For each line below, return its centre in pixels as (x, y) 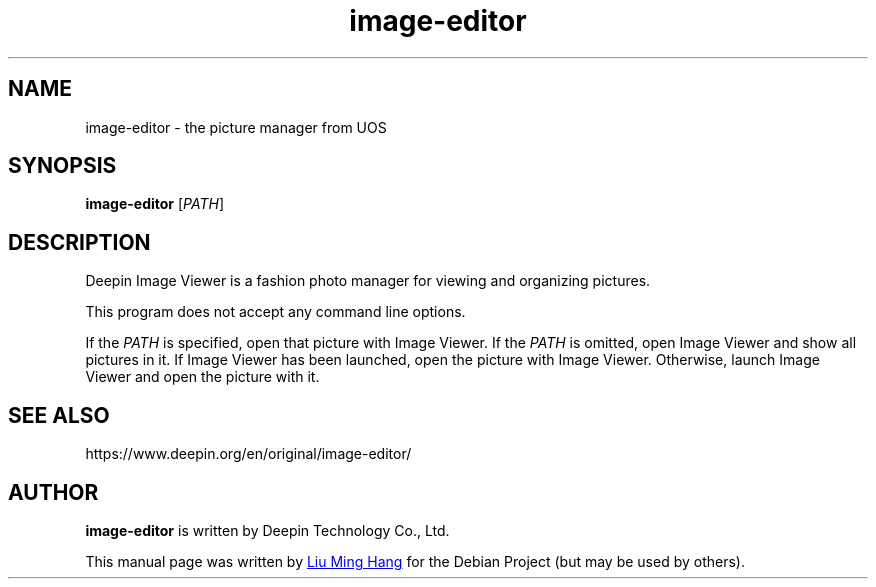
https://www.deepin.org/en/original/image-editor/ (248, 454)
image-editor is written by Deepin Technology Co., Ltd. (267, 530)
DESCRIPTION (79, 242)
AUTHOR (53, 492)
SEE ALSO (59, 415)
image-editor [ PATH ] (155, 204)
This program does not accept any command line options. (275, 312)
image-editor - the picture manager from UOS (236, 127)
